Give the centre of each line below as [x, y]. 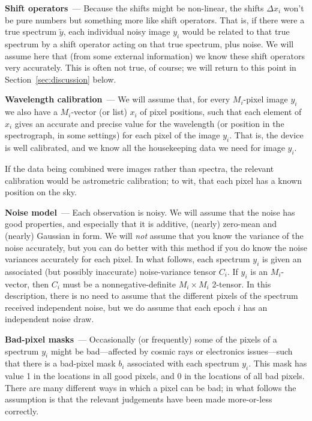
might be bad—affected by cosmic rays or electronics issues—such [172, 351]
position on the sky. [41, 192]
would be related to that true [236, 31]
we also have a [31, 112]
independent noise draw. [49, 319]
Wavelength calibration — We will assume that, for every [118, 99]
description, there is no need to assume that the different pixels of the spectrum [151, 296]
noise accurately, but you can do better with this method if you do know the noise [156, 247]
